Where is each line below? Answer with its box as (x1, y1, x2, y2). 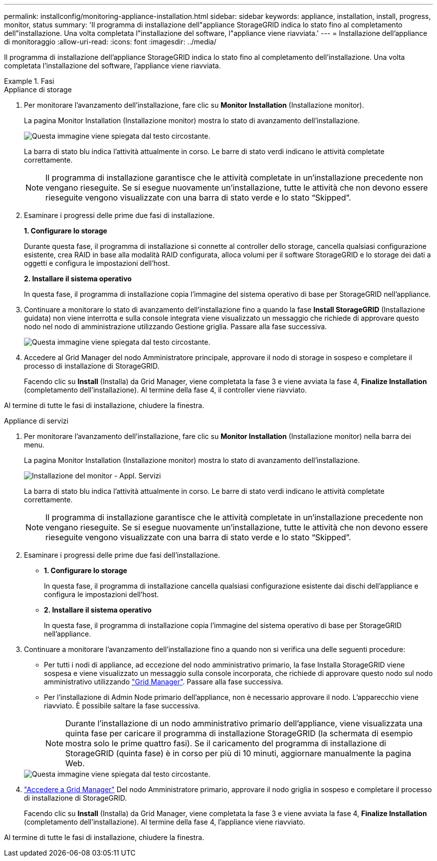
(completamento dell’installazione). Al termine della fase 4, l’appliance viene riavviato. (24, 818, 305, 826)
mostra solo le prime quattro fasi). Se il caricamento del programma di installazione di (65, 738, 386, 748)
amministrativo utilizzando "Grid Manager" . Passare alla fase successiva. (44, 677, 283, 686)
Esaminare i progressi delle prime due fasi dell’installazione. (24, 551, 220, 559)
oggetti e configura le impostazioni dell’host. (24, 259, 170, 267)
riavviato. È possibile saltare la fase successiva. (44, 701, 200, 710)
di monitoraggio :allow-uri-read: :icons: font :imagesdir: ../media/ (4, 37, 217, 46)
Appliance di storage (4, 85, 72, 94)
